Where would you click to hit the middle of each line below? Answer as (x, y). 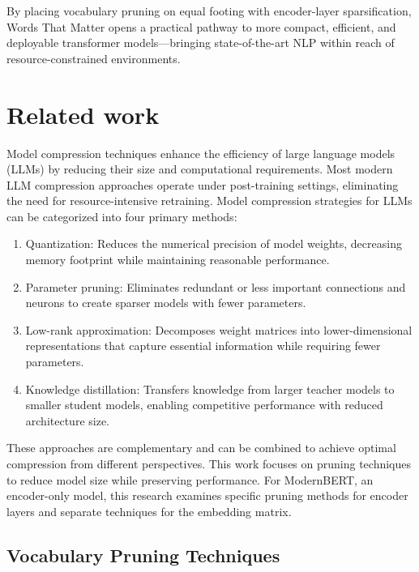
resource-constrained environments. (94, 58)
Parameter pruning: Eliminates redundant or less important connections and (216, 286)
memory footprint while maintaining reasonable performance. (177, 260)
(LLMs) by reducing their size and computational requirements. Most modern (200, 169)
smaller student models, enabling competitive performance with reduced (204, 405)
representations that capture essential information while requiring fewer (203, 346)
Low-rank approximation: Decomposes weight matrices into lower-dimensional (219, 329)
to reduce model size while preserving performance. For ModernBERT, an (190, 479)
